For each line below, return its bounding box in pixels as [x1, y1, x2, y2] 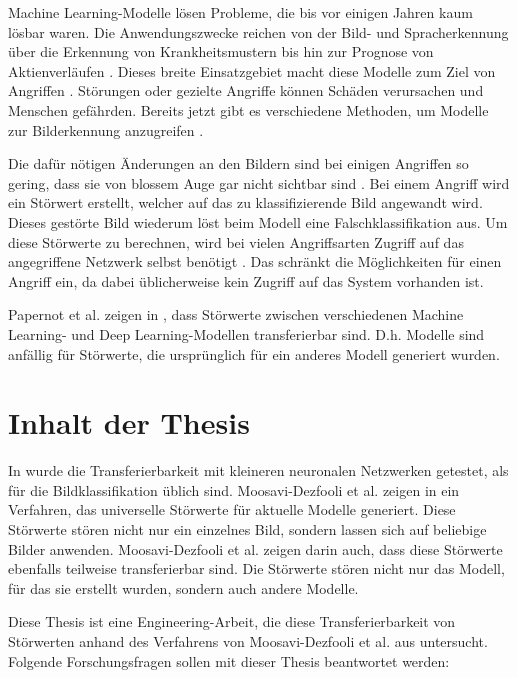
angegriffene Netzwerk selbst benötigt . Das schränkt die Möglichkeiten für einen [8, 251, 502, 272]
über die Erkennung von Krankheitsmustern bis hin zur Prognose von [8, 41, 434, 62]
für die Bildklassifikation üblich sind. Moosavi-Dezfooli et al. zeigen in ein [8, 479, 460, 500]
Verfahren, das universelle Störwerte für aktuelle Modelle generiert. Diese [8, 499, 456, 520]
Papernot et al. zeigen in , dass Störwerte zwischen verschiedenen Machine [8, 304, 464, 325]
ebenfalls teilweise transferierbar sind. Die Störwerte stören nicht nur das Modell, [8, 558, 505, 579]
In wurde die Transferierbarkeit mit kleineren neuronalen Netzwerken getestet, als [8, 460, 509, 481]
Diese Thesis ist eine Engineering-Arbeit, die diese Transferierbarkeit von [8, 611, 456, 632]
